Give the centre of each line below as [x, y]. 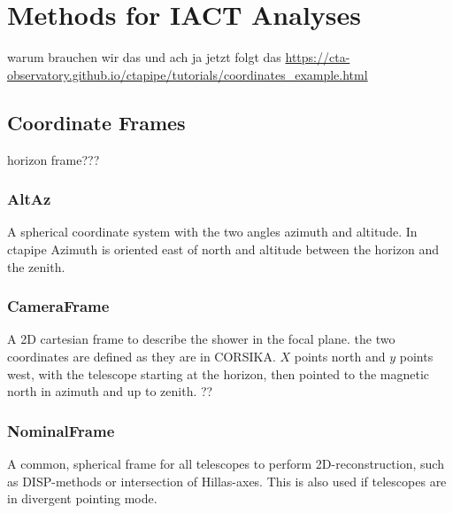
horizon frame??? [54, 159]
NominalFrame [61, 430]
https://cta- [318, 57]
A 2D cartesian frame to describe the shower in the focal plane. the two [201, 339]
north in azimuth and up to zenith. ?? [110, 391]
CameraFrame [58, 306]
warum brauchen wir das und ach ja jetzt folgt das [144, 57]
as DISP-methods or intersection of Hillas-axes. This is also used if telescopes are [227, 481]
